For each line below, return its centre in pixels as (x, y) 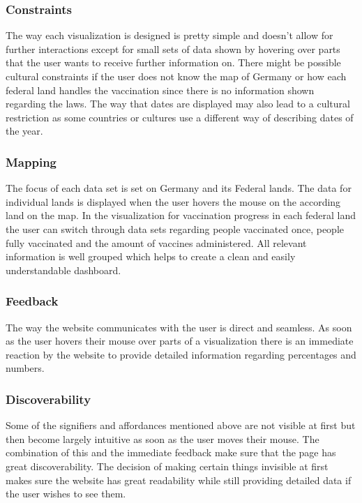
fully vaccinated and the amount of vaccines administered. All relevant (156, 242)
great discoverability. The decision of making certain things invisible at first (167, 466)
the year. (24, 131)
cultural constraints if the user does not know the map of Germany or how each (176, 76)
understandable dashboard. (63, 270)
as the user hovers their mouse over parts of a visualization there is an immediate (180, 341)
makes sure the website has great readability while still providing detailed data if (179, 480)
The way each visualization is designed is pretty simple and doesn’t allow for (169, 35)
